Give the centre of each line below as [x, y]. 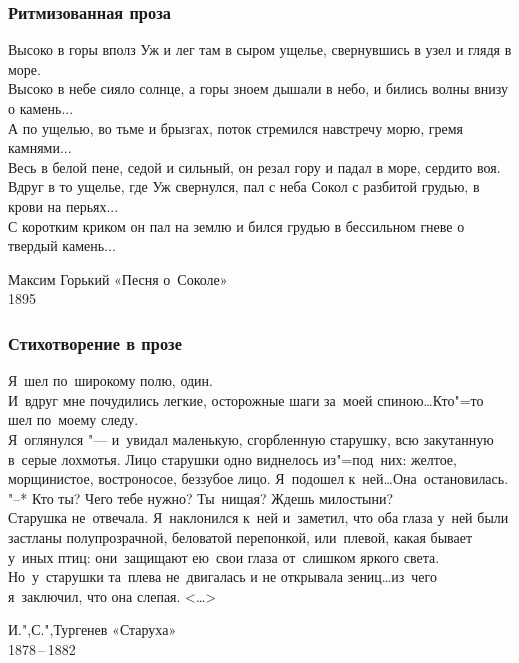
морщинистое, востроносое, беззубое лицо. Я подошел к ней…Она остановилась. [258, 478]
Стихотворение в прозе [95, 342]
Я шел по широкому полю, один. [110, 380]
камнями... [40, 147]
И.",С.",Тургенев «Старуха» [92, 629]
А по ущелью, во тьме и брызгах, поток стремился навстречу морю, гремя [235, 127]
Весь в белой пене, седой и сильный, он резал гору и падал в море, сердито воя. [254, 166]
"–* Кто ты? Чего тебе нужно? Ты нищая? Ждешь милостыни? [201, 497]
